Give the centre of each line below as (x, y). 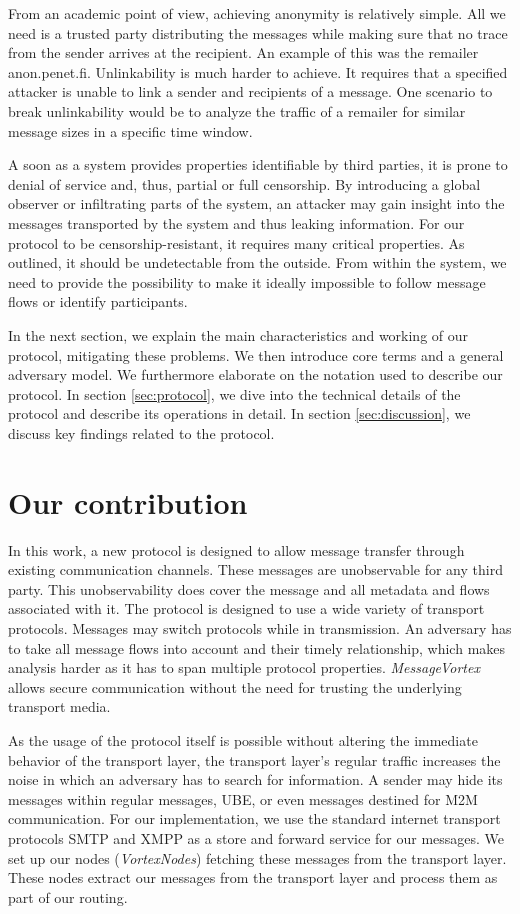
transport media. (59, 706)
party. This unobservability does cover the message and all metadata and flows (249, 588)
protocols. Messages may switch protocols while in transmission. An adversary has (260, 627)
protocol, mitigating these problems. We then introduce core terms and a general (256, 354)
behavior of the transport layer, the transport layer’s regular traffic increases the (254, 759)
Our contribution (128, 501)
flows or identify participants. (98, 301)
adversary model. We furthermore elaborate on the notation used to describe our (255, 374)
